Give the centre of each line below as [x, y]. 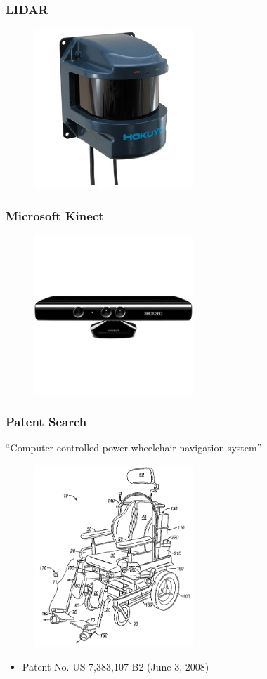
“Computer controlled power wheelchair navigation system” [134, 448]
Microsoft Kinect [55, 215]
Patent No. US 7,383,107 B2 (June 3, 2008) [116, 667]
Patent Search [46, 422]
